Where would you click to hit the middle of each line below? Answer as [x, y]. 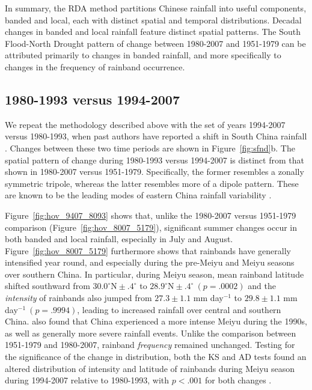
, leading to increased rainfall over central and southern [179, 309]
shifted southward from [47, 286]
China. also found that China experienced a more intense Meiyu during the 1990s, [156, 321]
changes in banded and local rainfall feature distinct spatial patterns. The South [153, 32]
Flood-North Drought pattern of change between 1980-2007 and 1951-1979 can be [155, 43]
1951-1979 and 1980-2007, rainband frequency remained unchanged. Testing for [150, 345]
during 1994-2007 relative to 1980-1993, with [87, 380]
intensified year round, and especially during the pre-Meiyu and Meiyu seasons [150, 262]
